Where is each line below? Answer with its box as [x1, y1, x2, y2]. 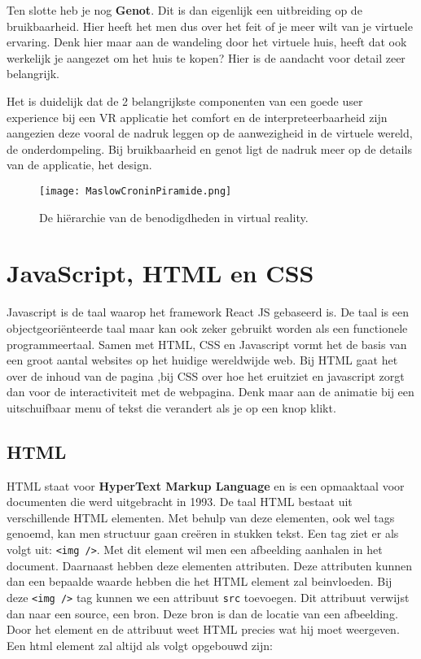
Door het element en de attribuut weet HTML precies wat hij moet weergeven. [7, 621, 400, 638]
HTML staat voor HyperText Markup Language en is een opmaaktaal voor [7, 477, 405, 494]
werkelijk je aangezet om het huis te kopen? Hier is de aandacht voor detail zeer [7, 49, 406, 66]
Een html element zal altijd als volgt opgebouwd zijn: [7, 636, 273, 653]
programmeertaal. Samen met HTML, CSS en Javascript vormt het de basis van [7, 335, 407, 352]
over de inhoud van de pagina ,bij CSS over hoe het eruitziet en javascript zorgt [7, 367, 405, 384]
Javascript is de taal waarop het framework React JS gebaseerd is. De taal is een [7, 303, 410, 321]
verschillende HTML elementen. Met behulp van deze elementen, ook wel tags [7, 508, 395, 526]
